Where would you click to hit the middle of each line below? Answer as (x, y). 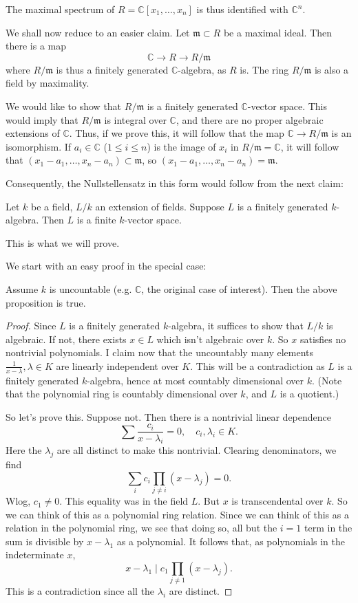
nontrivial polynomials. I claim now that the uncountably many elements (160, 352)
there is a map (36, 46)
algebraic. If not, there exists (66, 339)
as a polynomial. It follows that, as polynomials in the (231, 541)
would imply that (42, 119)
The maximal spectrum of (60, 9)
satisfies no (323, 339)
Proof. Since (31, 326)
